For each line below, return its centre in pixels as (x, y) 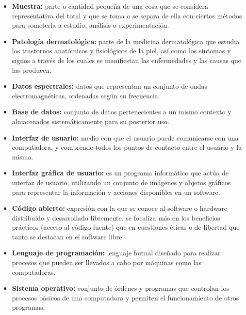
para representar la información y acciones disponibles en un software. (116, 192)
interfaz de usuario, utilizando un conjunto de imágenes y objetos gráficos (121, 182)
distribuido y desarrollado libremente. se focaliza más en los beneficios (116, 217)
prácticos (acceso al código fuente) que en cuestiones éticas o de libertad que (126, 227)
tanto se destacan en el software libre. (68, 236)
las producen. (32, 70)
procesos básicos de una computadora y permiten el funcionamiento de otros (125, 297)
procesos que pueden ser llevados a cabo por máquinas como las (107, 262)
